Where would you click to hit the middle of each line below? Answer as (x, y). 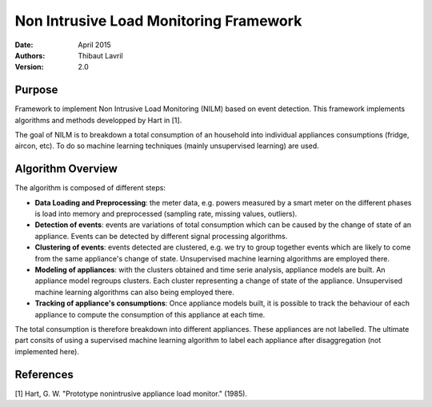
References (44, 375)
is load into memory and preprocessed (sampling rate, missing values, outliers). (166, 214)
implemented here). (47, 351)
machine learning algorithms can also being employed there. (135, 292)
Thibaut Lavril (100, 55)
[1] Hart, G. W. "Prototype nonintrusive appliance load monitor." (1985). (131, 393)
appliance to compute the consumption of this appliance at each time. (150, 314)
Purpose (36, 90)
